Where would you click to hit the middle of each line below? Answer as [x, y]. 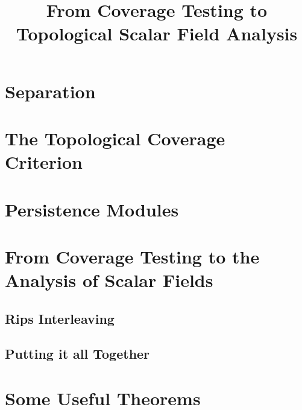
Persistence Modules [92, 209]
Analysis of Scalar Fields [109, 280]
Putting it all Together [77, 354]
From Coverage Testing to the [132, 256]
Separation [50, 91]
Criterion [44, 162]
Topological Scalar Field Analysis [157, 33]
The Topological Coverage [115, 138]
